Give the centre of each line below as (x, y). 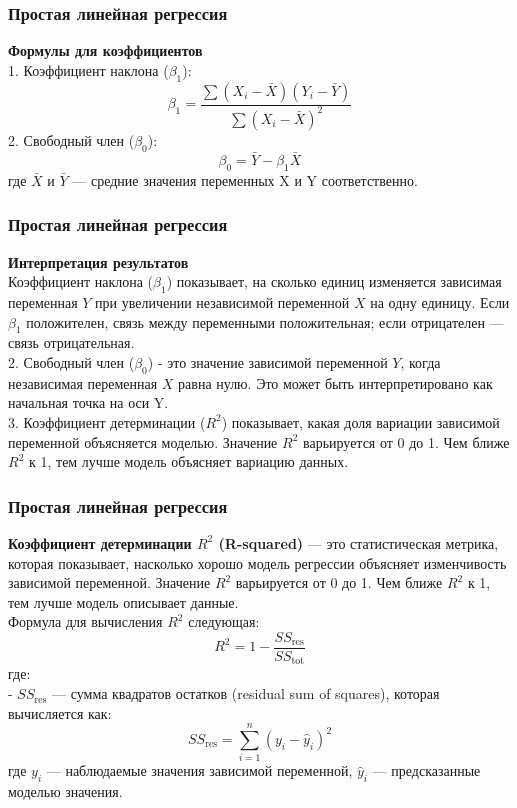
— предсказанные (426, 770)
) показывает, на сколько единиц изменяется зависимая (334, 281)
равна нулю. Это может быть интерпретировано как (335, 382)
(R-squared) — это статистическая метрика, (358, 542)
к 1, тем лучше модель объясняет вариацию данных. (188, 461)
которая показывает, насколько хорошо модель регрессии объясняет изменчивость (257, 562)
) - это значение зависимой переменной (267, 361)
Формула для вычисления (85, 621)
